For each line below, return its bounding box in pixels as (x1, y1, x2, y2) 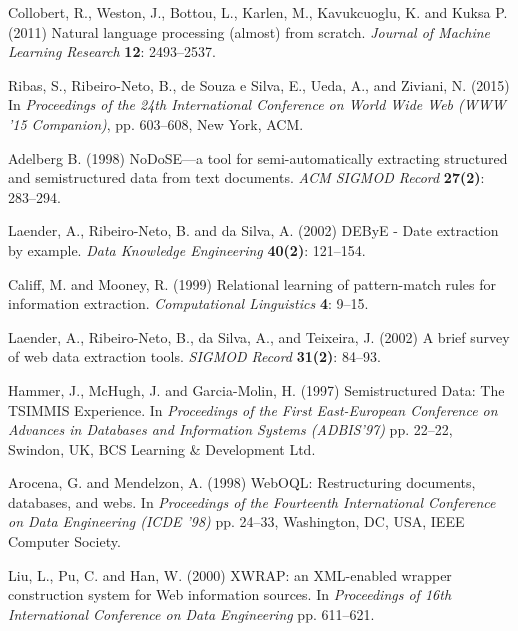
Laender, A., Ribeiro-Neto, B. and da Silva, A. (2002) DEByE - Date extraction (8, 220, 499, 241)
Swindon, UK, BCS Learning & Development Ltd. (8, 438, 316, 459)
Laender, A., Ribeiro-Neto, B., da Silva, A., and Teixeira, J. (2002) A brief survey (8, 326, 510, 347)
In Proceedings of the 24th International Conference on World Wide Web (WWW (8, 94, 506, 115)
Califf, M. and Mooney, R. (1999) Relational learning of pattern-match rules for (8, 273, 496, 294)
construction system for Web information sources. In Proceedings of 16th (8, 584, 452, 605)
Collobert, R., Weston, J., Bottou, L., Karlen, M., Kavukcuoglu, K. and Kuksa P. (8, 2, 508, 22)
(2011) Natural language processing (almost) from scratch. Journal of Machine (8, 21, 491, 42)
